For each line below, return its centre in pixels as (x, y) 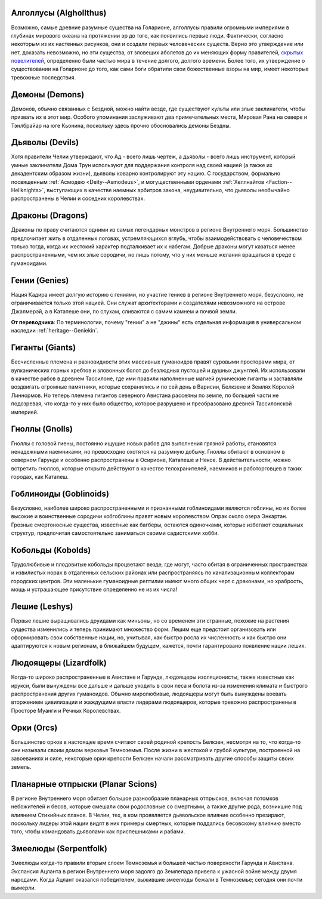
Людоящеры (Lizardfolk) (59, 663)
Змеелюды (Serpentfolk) (59, 849)
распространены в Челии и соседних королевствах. (78, 198)
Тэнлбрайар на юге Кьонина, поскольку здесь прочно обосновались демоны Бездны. (121, 125)
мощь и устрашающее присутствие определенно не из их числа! (94, 589)
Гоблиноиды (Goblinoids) (60, 493)
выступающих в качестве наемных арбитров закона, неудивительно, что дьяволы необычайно (168, 190)
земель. (21, 766)
